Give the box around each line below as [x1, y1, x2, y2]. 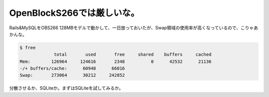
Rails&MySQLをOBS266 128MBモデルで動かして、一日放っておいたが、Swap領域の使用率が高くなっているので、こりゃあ [9, 25, 259, 31]
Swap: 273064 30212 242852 [19, 72, 125, 78]
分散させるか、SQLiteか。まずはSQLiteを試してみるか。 [9, 85, 124, 91]
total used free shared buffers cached [54, 52, 212, 57]
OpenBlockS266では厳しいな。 [9, 7, 139, 18]
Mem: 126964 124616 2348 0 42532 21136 [19, 58, 212, 64]
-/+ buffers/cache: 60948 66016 [19, 66, 125, 71]
